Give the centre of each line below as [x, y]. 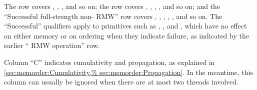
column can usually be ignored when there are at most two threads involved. [121, 82]
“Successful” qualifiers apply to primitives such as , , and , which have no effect [125, 26]
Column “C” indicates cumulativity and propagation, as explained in [109, 62]
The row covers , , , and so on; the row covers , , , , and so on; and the [112, 6]
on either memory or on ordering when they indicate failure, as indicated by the [126, 35]
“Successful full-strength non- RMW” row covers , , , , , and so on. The [113, 16]
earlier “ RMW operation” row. [52, 45]
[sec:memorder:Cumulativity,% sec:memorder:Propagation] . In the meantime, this [129, 72]
